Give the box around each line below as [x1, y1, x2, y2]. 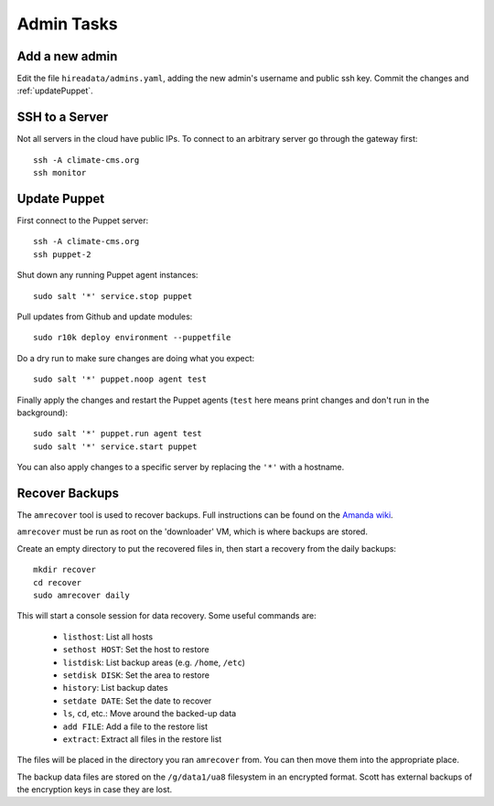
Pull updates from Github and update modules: [16, 311, 193, 322]
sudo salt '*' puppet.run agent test [33, 428, 203, 439]
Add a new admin [16, 48, 118, 64]
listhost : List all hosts [62, 631, 154, 642]
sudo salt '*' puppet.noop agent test [33, 374, 208, 384]
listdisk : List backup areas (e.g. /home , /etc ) [62, 657, 246, 668]
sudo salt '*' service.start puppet [33, 441, 198, 452]
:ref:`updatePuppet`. [16, 85, 93, 96]
